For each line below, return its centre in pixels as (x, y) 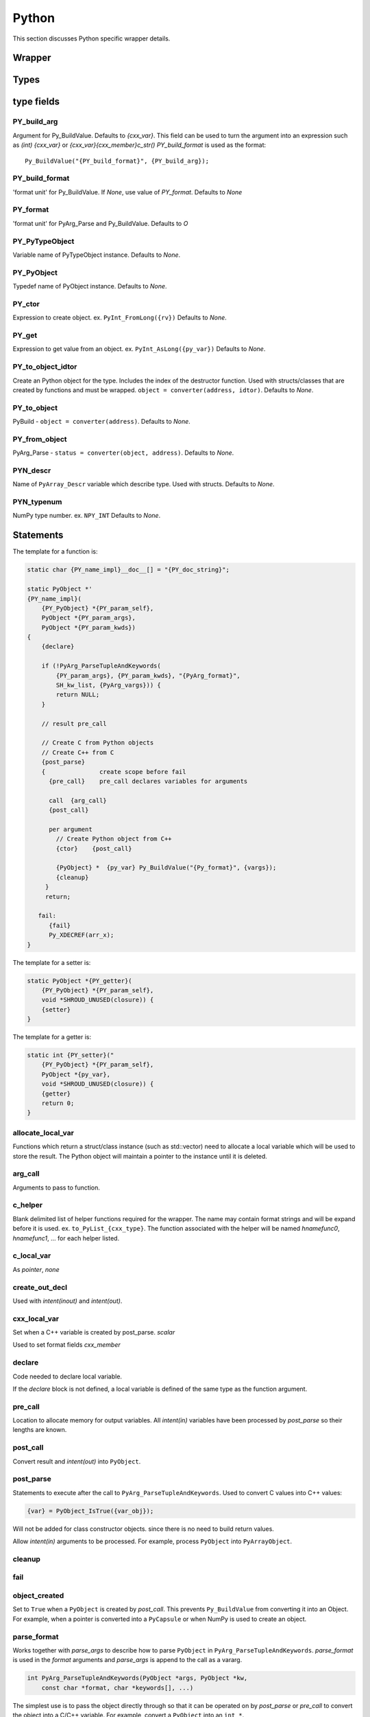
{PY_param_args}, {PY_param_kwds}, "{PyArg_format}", (148, 675)
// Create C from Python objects (98, 743)
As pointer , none (36, 1269)
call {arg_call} (78, 800)
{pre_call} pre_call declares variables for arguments (148, 781)
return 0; (58, 1103)
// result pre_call (74, 724)
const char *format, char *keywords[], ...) (118, 1687)
